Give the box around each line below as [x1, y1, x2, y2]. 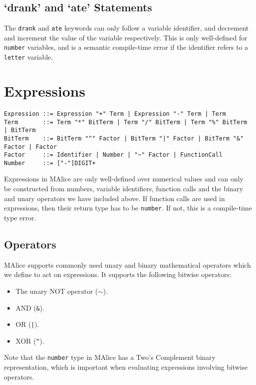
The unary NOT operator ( [15, 285, 98, 296]
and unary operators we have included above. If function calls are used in [4, 193, 225, 203]
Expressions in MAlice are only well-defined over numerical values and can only [4, 174, 244, 184]
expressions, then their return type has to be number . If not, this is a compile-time [4, 203, 252, 213]
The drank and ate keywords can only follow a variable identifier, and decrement [4, 23, 249, 33]
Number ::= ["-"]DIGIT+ [4, 159, 96, 167]
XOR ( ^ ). [15, 335, 44, 346]
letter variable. [4, 52, 53, 62]
